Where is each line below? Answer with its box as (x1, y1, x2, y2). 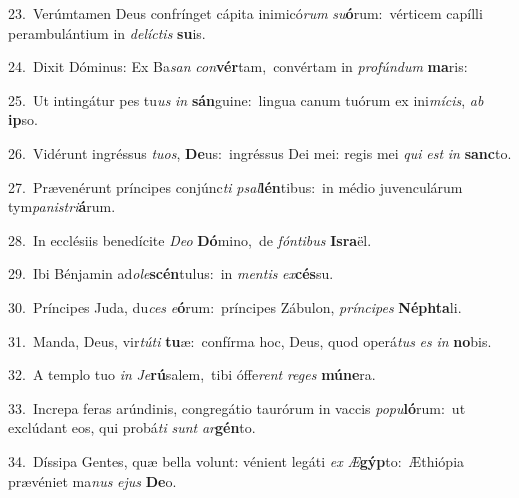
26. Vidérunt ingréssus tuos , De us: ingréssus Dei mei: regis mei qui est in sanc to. (8, 142, 512, 163)
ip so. (8, 109, 38, 130)
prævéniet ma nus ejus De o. (8, 470, 177, 491)
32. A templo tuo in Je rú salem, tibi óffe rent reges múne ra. (8, 364, 376, 385)
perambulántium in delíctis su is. (8, 22, 206, 43)
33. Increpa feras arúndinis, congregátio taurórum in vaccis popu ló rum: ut (8, 397, 466, 418)
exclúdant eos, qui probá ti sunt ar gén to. (8, 417, 256, 438)
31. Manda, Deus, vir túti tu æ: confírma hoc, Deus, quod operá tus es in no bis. (8, 330, 492, 351)
